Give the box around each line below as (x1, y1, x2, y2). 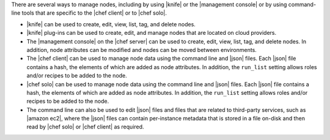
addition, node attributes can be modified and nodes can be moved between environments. (26, 46, 257, 53)
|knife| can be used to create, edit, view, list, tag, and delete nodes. (26, 20, 196, 28)
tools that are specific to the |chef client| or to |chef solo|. (21, 9, 167, 17)
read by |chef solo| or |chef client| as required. (26, 123, 144, 131)
